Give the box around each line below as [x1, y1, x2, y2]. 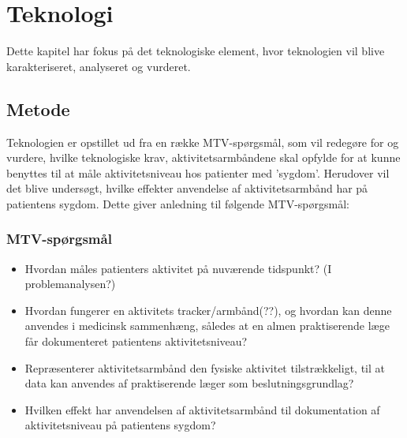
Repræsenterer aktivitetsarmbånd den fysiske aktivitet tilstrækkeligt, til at [24, 359, 385, 376]
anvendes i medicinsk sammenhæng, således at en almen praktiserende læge [24, 317, 390, 334]
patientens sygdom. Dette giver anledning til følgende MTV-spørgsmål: [6, 195, 349, 212]
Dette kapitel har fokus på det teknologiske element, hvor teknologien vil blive [6, 43, 385, 59]
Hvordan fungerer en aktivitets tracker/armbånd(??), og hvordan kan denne [24, 301, 392, 318]
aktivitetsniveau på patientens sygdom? [24, 417, 216, 433]
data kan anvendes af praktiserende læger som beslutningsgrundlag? [24, 375, 354, 391]
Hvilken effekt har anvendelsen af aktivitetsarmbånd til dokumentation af [24, 401, 380, 417]
